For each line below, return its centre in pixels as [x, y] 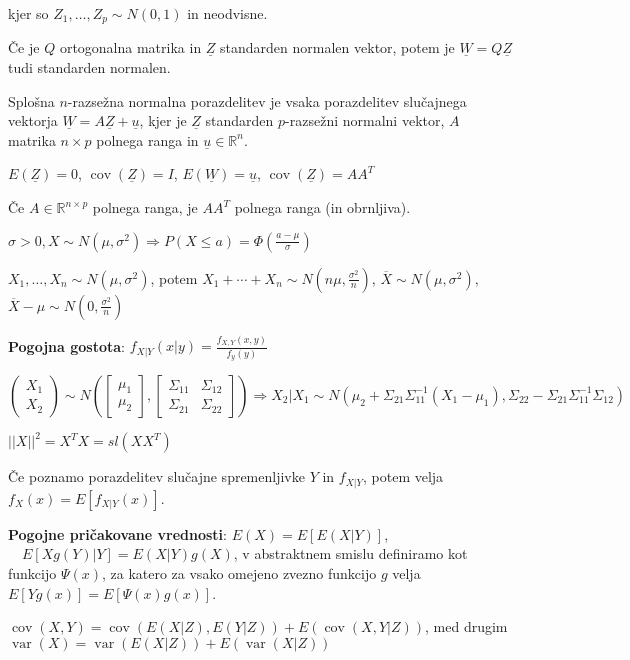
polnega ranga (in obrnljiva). [322, 207]
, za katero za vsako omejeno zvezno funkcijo [239, 573]
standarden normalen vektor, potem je [337, 47]
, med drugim [466, 626]
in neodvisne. [227, 13]
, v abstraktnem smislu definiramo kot [350, 553]
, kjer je [163, 120]
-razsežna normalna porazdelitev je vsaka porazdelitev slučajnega [267, 100]
